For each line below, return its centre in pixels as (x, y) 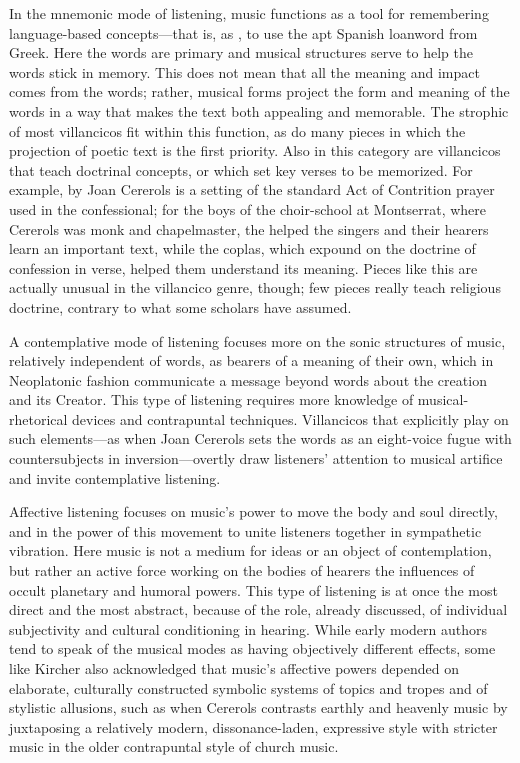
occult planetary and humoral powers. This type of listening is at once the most (253, 589)
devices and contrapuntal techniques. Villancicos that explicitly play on (290, 418)
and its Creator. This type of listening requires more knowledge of (211, 399)
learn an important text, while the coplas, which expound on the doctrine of (242, 248)
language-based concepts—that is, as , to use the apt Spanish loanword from (243, 32)
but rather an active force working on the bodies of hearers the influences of (242, 570)
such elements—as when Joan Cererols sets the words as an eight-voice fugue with (260, 438)
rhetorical (38, 418)
